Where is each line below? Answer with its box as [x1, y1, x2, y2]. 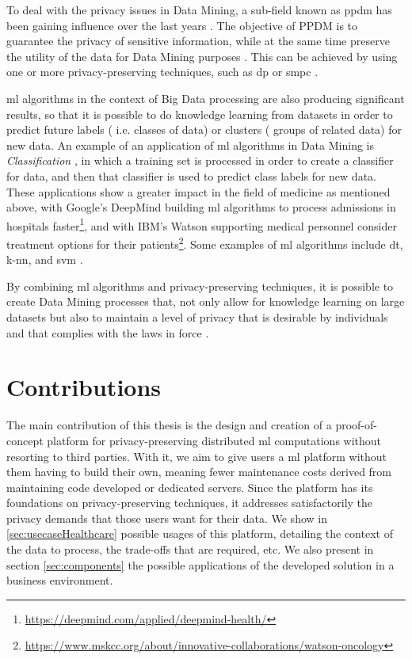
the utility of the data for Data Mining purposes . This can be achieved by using [6, 48, 398, 64]
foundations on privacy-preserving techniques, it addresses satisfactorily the [6, 494, 373, 511]
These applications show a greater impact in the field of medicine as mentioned [6, 183, 391, 200]
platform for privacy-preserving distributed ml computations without [47, 432, 382, 448]
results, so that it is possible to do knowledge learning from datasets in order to [6, 105, 393, 122]
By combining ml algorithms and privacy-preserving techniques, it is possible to [6, 277, 394, 294]
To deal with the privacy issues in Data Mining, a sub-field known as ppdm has [6, 2, 392, 17]
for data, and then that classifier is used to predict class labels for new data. [6, 167, 376, 184]
